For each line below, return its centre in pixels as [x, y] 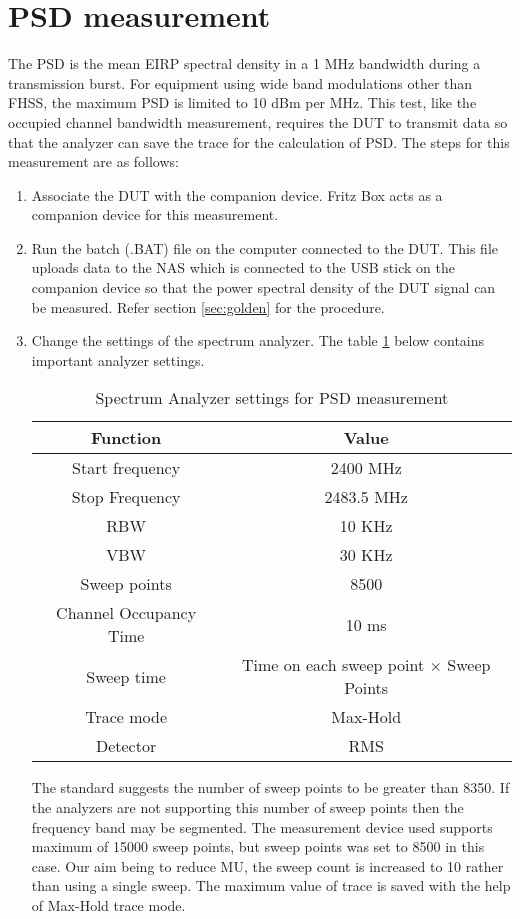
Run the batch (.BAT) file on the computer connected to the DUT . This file [264, 247]
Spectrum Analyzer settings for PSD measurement [272, 398]
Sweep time [126, 676]
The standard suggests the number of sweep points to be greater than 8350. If [270, 787]
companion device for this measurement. [155, 214]
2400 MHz [366, 468]
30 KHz [366, 555]
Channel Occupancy [126, 613]
